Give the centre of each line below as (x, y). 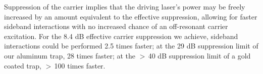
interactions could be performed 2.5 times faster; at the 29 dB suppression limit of (131, 46)
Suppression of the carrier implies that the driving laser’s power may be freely (125, 6)
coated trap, (23, 65)
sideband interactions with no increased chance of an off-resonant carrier (116, 26)
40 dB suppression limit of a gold (199, 55)
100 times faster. (80, 65)
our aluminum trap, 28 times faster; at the (70, 55)
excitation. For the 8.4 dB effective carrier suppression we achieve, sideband (121, 36)
